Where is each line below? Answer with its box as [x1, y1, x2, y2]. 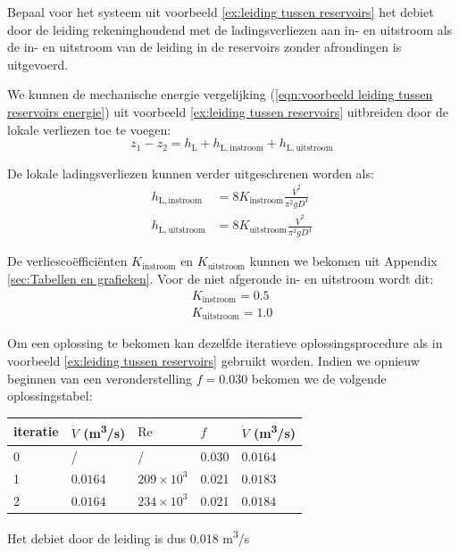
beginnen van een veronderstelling [7, 368, 193, 387]
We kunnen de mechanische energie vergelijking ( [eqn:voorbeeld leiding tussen [7, 85, 433, 103]
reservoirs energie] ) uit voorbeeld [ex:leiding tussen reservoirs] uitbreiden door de [7, 102, 448, 120]
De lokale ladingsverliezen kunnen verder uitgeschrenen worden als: [7, 163, 374, 182]
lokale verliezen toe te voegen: [7, 120, 171, 138]
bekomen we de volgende [251, 368, 387, 387]
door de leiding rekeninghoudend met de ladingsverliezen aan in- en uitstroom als [7, 20, 453, 38]
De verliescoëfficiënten [7, 252, 128, 270]
